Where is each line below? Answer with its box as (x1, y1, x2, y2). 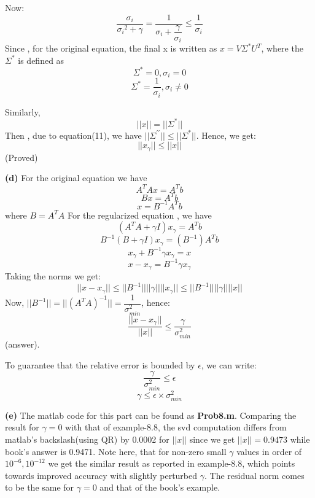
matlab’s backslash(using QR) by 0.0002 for (5, 433, 169, 445)
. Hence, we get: (196, 128, 256, 141)
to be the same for (5, 481, 74, 494)
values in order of (236, 445, 302, 457)
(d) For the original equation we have (5, 171, 147, 184)
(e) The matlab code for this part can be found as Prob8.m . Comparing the (5, 408, 297, 421)
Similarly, (5, 105, 41, 118)
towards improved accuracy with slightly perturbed (5, 469, 198, 481)
